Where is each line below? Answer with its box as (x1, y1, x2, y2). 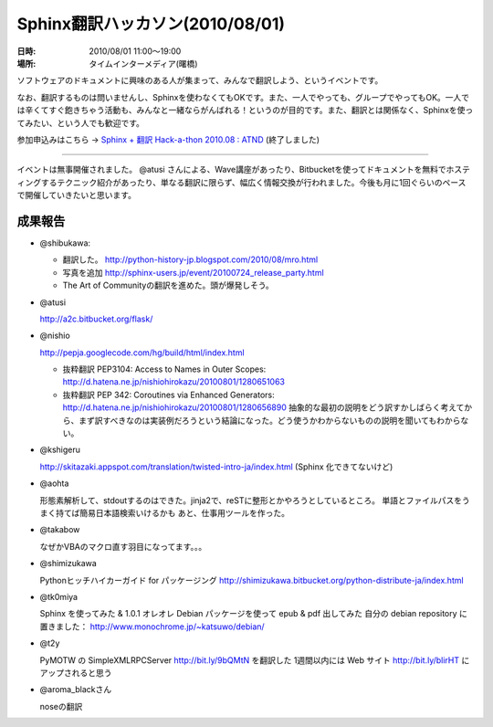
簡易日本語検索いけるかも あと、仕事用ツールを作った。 (79, 508, 290, 518)
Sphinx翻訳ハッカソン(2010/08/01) (16, 14, 286, 34)
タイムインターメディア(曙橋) (89, 58, 198, 68)
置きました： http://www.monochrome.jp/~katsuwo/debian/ (39, 621, 265, 632)
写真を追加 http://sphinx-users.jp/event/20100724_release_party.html (62, 267, 324, 278)
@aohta (39, 478, 69, 489)
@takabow (39, 524, 80, 535)
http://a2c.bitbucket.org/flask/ (39, 313, 153, 324)
